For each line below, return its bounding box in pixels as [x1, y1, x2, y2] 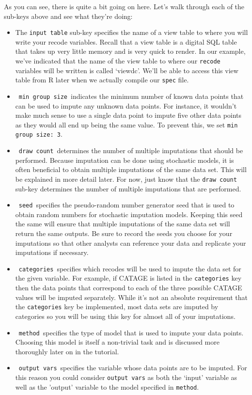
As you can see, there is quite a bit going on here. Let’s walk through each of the [4, 1, 245, 11]
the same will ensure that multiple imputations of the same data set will [15, 219, 230, 229]
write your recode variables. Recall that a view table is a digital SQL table [15, 36, 237, 47]
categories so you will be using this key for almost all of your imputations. [15, 311, 236, 321]
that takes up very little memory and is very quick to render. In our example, [15, 46, 246, 56]
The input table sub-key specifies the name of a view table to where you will [15, 27, 248, 37]
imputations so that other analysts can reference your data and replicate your [15, 237, 246, 248]
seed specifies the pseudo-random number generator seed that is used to [18, 200, 235, 210]
